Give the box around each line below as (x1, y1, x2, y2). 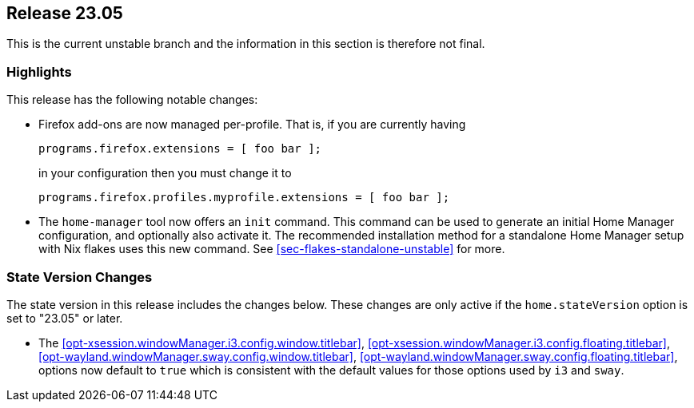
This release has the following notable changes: (6, 93, 258, 107)
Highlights (6, 63, 72, 80)
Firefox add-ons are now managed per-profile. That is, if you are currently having (38, 117, 466, 132)
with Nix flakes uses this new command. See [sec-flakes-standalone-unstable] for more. (38, 242, 505, 256)
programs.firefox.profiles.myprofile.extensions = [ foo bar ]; (38, 191, 450, 204)
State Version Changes (6, 268, 153, 285)
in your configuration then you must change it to (38, 166, 292, 180)
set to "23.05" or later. (6, 311, 123, 325)
